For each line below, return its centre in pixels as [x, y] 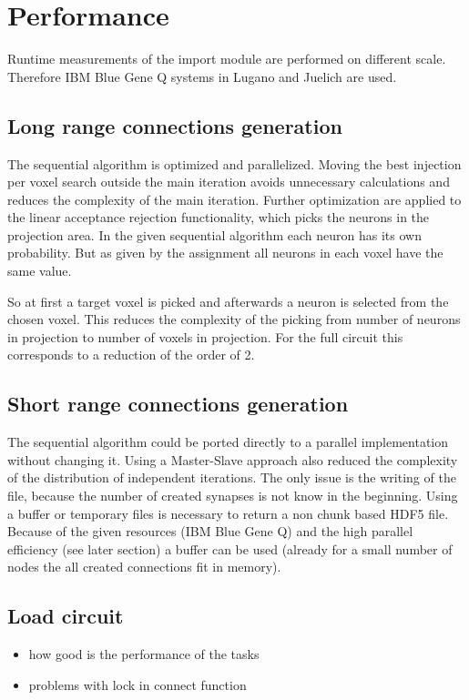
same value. [40, 271]
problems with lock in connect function [138, 684]
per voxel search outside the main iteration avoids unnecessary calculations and [229, 182]
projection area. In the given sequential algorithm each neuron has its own [214, 234]
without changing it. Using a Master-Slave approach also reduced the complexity [233, 459]
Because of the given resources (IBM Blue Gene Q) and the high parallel [210, 531]
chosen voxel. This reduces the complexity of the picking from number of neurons [234, 319]
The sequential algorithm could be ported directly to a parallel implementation [228, 442]
